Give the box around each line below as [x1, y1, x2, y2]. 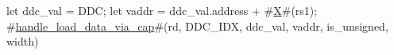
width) [6, 33, 39, 49]
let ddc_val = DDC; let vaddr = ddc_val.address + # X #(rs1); [6, 2, 318, 18]
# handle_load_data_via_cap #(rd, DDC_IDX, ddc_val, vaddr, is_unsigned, [6, 17, 388, 34]
